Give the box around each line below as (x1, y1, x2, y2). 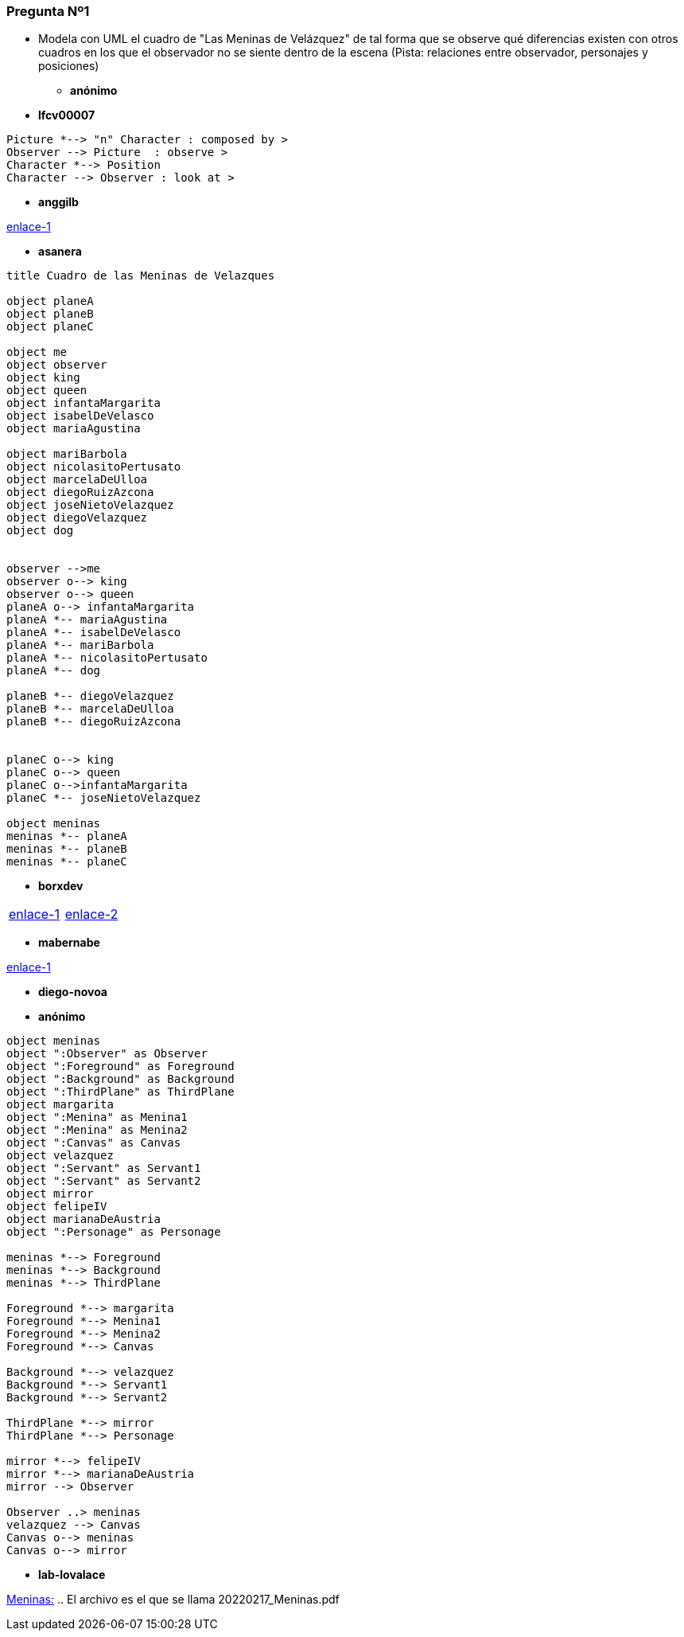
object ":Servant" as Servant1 (6, 1162, 201, 1175)
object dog (6, 524, 74, 537)
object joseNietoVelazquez (6, 498, 174, 512)
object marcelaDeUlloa (6, 473, 148, 486)
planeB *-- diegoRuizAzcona (6, 715, 181, 729)
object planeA (6, 295, 94, 308)
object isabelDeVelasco (6, 409, 154, 423)
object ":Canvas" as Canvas (6, 1136, 181, 1150)
